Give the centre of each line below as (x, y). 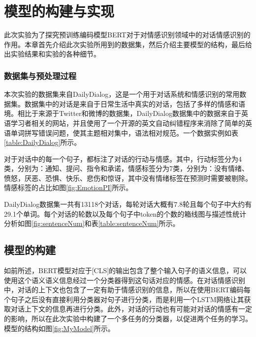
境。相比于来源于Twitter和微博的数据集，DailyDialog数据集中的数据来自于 (123, 113)
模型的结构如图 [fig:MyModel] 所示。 (59, 328)
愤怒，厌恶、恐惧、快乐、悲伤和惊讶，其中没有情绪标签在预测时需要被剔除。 (128, 178)
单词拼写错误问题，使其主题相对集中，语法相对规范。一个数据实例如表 (124, 132)
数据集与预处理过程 (40, 75)
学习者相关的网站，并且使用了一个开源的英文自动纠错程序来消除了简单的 (128, 123)
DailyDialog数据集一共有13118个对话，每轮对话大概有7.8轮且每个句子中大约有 (128, 204)
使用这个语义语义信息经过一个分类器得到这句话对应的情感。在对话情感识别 (125, 280)
